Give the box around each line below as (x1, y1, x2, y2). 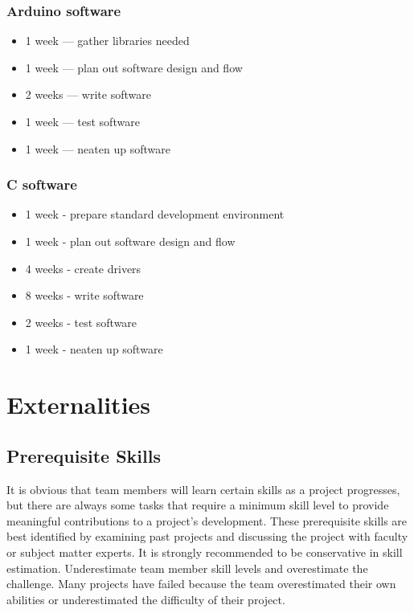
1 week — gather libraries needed (25, 32, 190, 49)
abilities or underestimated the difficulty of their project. (6, 591, 285, 607)
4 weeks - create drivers (25, 260, 141, 276)
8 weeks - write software (25, 287, 144, 304)
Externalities (6, 388, 151, 421)
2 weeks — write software (25, 86, 151, 103)
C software (6, 174, 77, 194)
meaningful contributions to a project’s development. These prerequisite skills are (6, 512, 408, 529)
